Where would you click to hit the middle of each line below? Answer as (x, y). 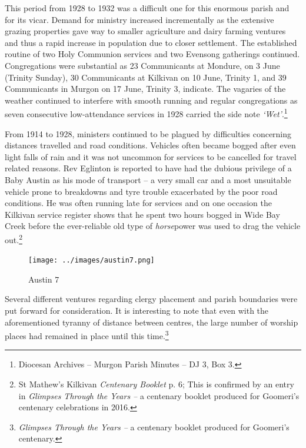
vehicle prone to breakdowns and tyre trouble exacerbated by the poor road (141, 191)
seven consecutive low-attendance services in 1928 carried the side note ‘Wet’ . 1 (146, 113)
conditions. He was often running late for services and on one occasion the (138, 203)
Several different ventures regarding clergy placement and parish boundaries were (151, 299)
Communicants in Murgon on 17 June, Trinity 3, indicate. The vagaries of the (145, 89)
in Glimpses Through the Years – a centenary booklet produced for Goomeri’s (159, 395)
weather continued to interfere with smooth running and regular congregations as (151, 100)
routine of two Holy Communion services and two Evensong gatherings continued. (152, 54)
